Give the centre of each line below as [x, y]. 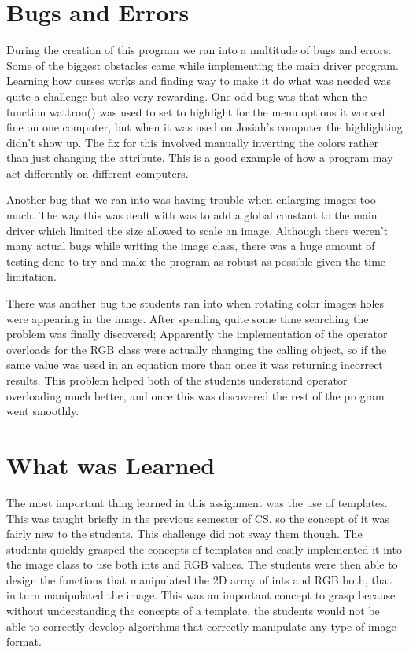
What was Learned [111, 464]
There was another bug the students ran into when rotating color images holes [195, 303]
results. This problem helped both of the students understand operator [177, 380]
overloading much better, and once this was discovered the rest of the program [195, 395]
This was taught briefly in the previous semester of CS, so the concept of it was [198, 518]
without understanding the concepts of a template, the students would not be [193, 611]
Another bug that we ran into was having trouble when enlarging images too [191, 199]
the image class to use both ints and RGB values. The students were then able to [202, 564]
